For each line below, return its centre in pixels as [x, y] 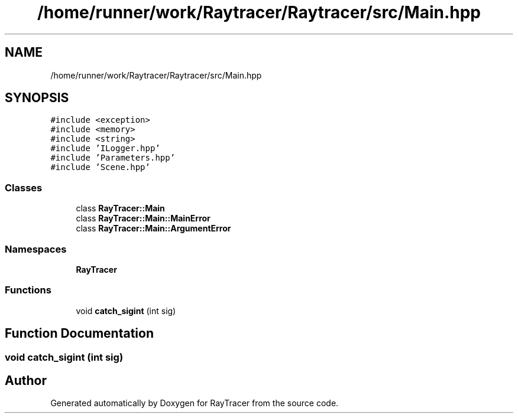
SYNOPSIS [37, 98]
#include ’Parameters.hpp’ [113, 158]
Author [26, 380]
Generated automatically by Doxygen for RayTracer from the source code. [195, 403]
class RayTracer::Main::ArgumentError [153, 228]
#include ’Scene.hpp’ [100, 167]
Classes [24, 187]
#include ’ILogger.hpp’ [105, 148]
